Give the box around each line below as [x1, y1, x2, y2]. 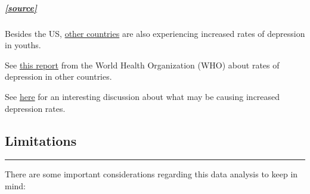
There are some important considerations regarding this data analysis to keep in [5, 168, 298, 180]
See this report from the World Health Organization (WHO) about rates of [5, 58, 280, 71]
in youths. [5, 39, 41, 51]
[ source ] [5, 1, 38, 14]
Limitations [5, 131, 77, 149]
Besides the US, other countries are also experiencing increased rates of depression [5, 27, 305, 39]
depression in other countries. [5, 70, 112, 83]
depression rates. [5, 102, 66, 114]
